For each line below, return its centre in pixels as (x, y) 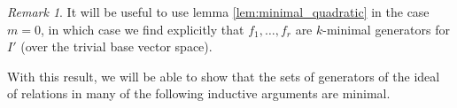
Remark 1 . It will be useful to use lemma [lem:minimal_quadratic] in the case (218, 12)
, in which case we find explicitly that (142, 29)
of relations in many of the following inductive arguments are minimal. (199, 93)
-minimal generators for (386, 29)
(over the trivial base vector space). (116, 46)
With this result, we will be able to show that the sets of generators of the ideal (224, 76)
